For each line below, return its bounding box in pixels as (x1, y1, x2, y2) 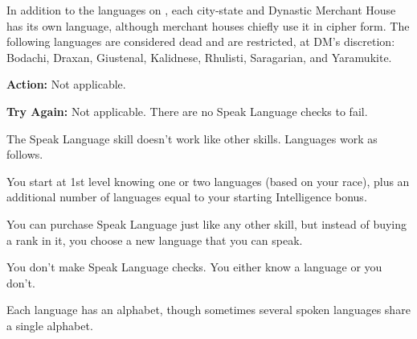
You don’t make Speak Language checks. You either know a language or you (6, 258, 382, 275)
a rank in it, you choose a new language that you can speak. (6, 231, 303, 248)
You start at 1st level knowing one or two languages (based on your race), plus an (6, 172, 410, 189)
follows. (6, 146, 43, 163)
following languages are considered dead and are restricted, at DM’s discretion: (6, 33, 395, 50)
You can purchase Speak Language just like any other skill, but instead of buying (6, 215, 407, 232)
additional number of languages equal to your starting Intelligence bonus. (6, 188, 367, 205)
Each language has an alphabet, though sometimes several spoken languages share (6, 301, 411, 318)
